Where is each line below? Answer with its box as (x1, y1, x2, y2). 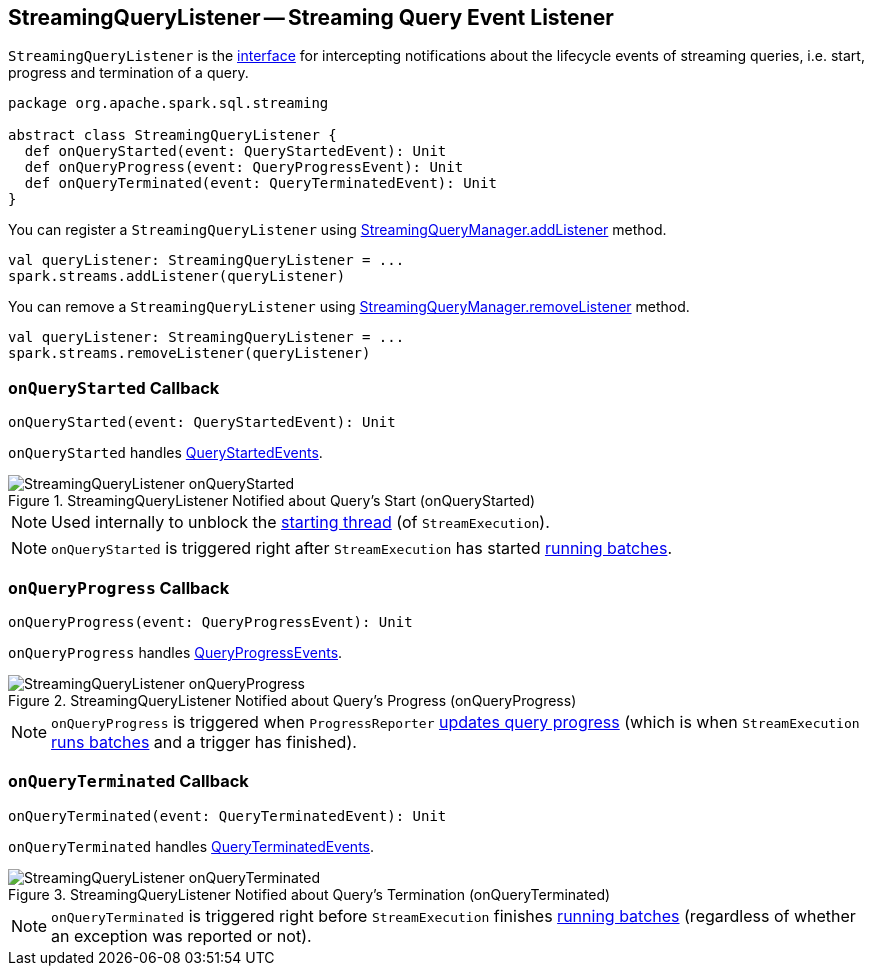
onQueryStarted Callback (8, 377, 220, 398)
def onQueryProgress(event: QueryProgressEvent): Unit (24, 159, 464, 176)
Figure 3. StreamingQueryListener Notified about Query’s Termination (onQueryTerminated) (8, 885, 611, 903)
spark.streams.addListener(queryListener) (8, 268, 346, 285)
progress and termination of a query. (8, 64, 249, 82)
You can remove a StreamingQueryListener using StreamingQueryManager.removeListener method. (8, 298, 690, 316)
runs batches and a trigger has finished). (51, 731, 357, 752)
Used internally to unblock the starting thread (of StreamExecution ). (51, 512, 550, 533)
